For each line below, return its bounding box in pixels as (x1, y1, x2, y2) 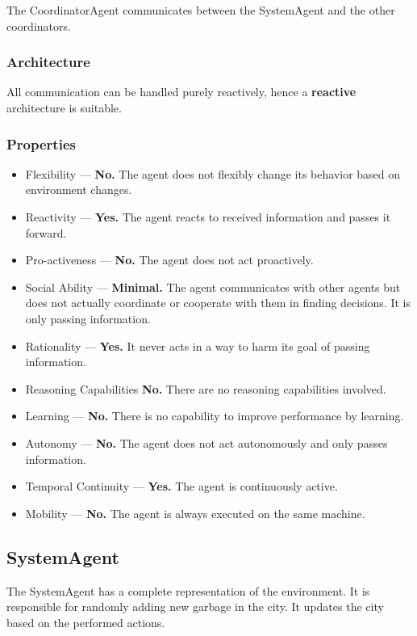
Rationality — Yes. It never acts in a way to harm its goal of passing (25, 337, 370, 354)
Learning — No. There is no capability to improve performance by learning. (25, 407, 404, 424)
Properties (6, 133, 76, 154)
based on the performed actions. (6, 613, 165, 630)
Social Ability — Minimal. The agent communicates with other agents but (25, 278, 401, 295)
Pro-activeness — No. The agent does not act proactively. (25, 251, 314, 268)
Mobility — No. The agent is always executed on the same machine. (25, 504, 365, 521)
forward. (25, 224, 67, 241)
